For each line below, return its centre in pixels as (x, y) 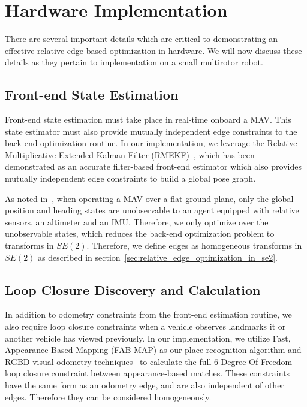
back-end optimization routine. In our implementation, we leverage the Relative (151, 143)
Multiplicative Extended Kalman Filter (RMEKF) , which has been (130, 154)
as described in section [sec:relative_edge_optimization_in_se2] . (158, 257)
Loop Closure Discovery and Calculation (133, 289)
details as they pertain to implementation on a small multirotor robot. (134, 62)
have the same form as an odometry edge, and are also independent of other (145, 385)
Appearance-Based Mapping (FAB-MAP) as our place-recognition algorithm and (153, 350)
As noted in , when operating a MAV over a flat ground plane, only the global (149, 198)
